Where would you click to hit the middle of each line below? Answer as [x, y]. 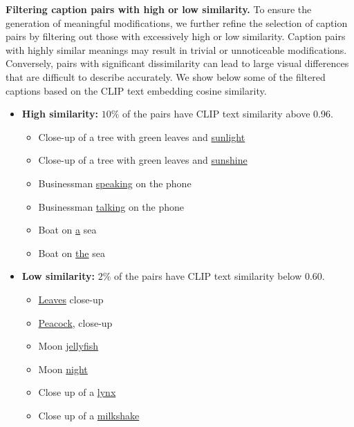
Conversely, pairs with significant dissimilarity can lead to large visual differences [177, 63]
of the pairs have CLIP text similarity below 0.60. [219, 276]
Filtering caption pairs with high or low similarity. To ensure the [159, 9]
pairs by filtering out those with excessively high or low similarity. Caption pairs [176, 36]
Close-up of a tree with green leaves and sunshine [143, 160]
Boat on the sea [72, 253]
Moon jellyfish [68, 346]
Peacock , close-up [75, 322]
